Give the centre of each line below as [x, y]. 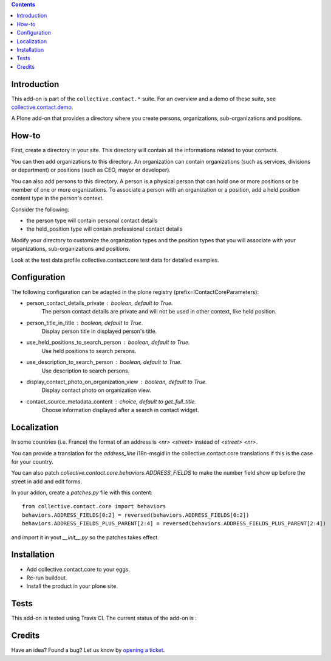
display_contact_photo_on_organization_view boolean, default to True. [117, 382]
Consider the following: [40, 209]
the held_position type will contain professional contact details [104, 229]
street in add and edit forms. [47, 481]
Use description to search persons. [86, 371]
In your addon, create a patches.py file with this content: [82, 492]
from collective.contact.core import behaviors [94, 506]
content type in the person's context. [58, 198]
